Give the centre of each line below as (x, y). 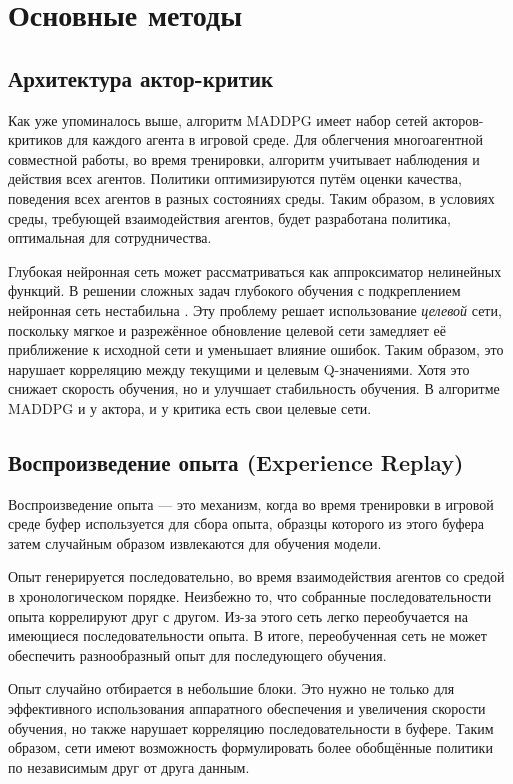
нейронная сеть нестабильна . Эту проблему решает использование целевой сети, (255, 309)
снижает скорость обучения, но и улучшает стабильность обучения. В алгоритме (254, 388)
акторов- (458, 119)
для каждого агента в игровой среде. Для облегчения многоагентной (275, 139)
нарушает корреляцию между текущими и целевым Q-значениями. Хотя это (239, 368)
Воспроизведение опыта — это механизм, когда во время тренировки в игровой (251, 503)
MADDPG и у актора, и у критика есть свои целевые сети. (190, 407)
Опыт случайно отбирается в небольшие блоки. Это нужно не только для (231, 688)
